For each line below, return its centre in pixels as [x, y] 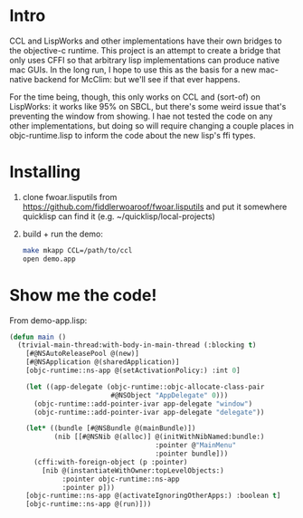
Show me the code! [83, 295]
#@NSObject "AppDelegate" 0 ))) [169, 395]
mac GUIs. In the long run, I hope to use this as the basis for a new [133, 70]
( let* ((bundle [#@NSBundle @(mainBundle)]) [111, 428]
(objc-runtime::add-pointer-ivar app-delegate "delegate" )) [149, 412]
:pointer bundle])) [192, 454]
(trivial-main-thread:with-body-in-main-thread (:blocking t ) [137, 345]
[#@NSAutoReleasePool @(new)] [83, 354]
